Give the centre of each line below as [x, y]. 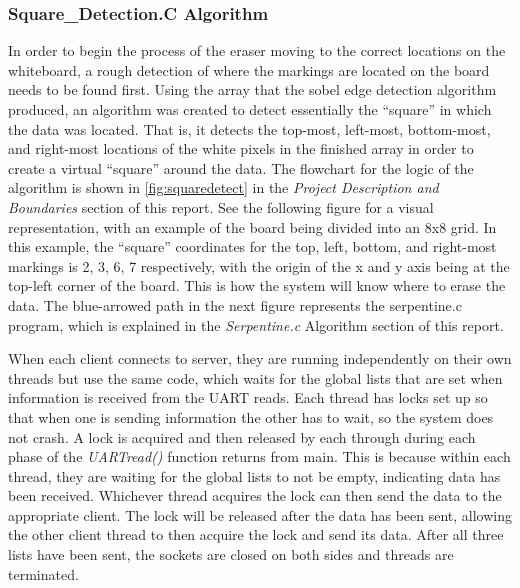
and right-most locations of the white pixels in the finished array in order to [241, 148]
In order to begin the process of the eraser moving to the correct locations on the [257, 50]
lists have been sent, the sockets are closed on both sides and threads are [231, 554]
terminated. [43, 573]
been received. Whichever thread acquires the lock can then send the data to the [255, 495]
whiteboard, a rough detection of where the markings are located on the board [249, 69]
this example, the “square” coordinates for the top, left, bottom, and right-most [252, 246]
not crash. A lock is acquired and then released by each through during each [242, 436]
